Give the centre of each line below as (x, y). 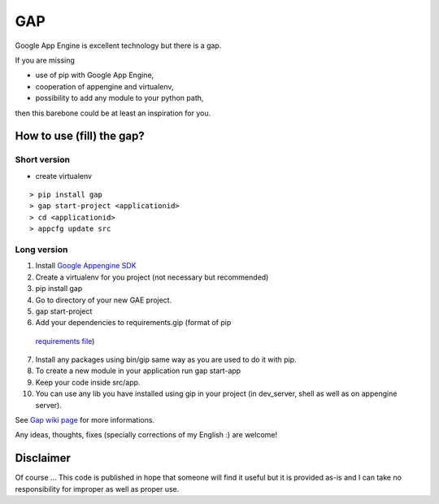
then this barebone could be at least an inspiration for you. (113, 113)
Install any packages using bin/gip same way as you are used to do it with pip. (166, 360)
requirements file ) (65, 341)
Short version (43, 160)
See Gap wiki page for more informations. (85, 420)
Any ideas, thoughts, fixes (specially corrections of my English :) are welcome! (146, 435)
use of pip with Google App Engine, (95, 75)
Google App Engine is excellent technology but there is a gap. (118, 46)
